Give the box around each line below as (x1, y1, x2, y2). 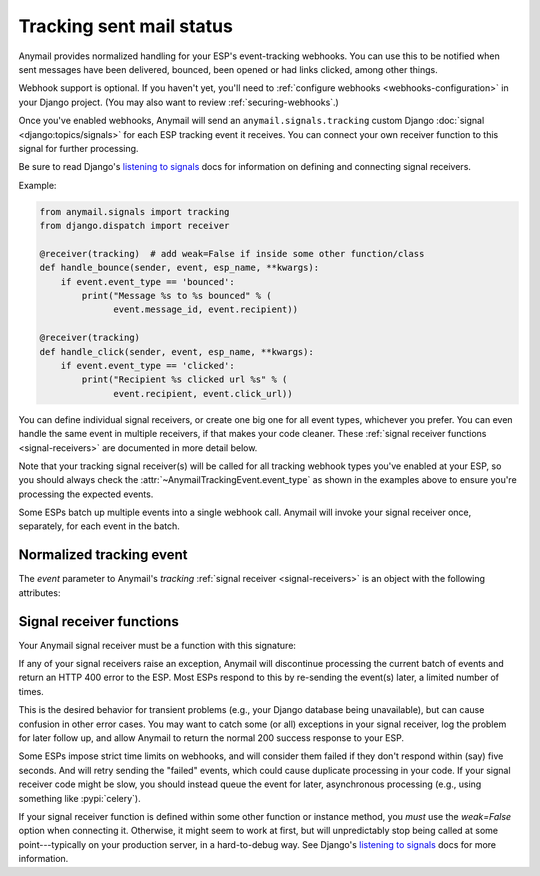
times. (18, 685, 44, 697)
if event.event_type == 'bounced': (60, 276, 235, 287)
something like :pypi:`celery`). (18, 792, 141, 804)
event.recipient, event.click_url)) (113, 388, 294, 399)
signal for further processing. (18, 142, 139, 154)
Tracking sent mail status (18, 15, 234, 37)
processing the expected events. (18, 488, 154, 500)
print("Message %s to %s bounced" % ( (81, 290, 272, 301)
